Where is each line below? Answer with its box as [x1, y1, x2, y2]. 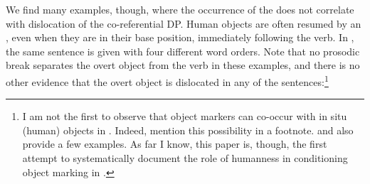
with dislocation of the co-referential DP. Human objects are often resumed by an [6, 16, 361, 31]
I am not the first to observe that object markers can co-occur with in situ [22, 109, 347, 124]
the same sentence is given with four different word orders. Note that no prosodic [6, 43, 360, 58]
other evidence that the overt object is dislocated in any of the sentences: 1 [6, 72, 329, 89]
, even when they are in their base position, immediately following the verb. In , [6, 30, 354, 45]
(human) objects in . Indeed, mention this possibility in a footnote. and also [22, 122, 354, 137]
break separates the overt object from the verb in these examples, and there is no [6, 58, 360, 72]
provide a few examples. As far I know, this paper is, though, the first [22, 136, 327, 151]
